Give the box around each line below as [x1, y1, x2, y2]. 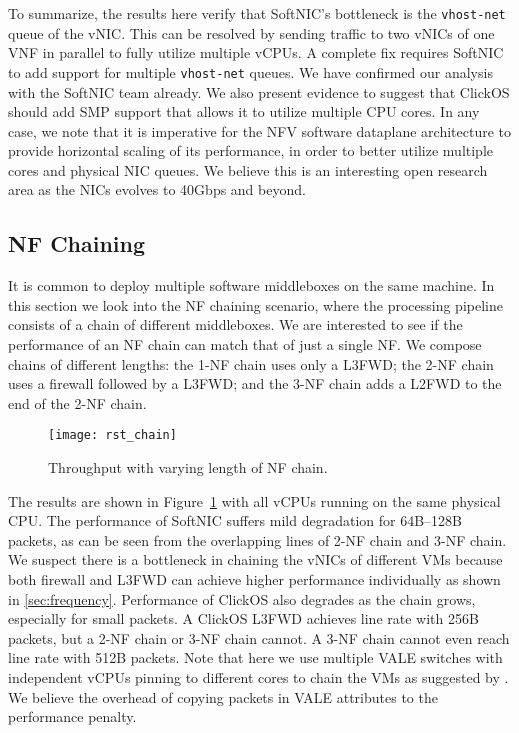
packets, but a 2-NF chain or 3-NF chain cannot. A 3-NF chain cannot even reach [8, 627, 510, 648]
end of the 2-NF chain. [8, 392, 147, 413]
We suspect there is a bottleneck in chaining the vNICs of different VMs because [8, 549, 503, 570]
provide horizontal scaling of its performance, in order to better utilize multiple [8, 140, 494, 161]
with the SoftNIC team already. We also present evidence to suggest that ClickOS [8, 81, 510, 102]
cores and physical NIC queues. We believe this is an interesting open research [8, 159, 488, 180]
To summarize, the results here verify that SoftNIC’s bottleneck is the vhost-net [8, 3, 506, 23]
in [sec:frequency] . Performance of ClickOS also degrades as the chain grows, [8, 588, 476, 609]
